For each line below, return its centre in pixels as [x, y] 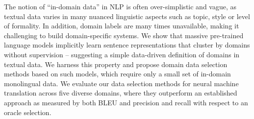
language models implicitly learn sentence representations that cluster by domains [127, 45]
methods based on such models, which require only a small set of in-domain [117, 74]
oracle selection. [28, 112]
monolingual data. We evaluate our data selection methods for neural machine [121, 83]
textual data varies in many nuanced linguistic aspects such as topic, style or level [127, 16]
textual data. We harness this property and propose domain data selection [116, 64]
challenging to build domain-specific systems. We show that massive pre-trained [124, 35]
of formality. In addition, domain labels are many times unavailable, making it [122, 26]
